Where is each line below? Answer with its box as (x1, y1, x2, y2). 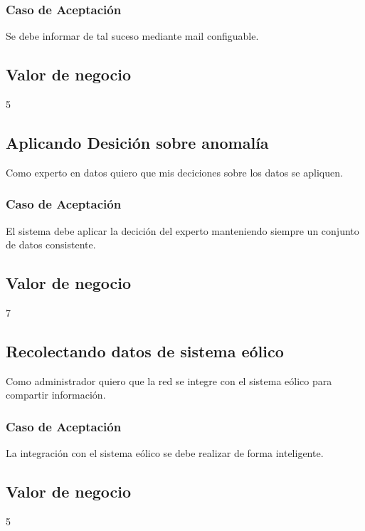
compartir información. (6, 387, 106, 402)
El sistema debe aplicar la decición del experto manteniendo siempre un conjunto (6, 223, 359, 238)
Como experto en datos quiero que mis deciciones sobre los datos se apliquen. (6, 164, 343, 179)
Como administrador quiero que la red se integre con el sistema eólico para (6, 373, 332, 388)
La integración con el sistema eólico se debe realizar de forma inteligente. (6, 446, 324, 461)
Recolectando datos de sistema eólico (6, 340, 284, 362)
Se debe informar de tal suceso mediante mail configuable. (6, 28, 259, 43)
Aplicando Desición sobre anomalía (6, 132, 269, 153)
